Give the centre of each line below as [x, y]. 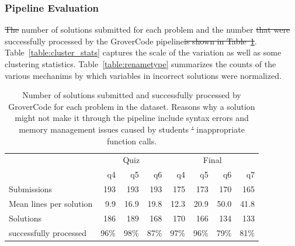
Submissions [31, 189]
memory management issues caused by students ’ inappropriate [132, 129]
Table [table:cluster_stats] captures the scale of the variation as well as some [143, 52]
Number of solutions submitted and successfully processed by [132, 95]
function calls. [132, 141]
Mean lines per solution [51, 203]
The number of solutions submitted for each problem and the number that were [147, 30]
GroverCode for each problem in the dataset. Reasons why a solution [132, 106]
